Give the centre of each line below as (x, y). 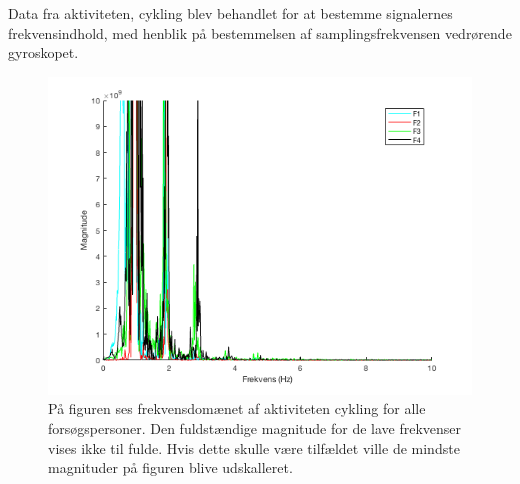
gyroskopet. (43, 52)
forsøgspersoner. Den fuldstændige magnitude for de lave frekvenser (255, 427)
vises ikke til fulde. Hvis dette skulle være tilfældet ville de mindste (254, 447)
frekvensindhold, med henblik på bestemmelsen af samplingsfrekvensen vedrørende (260, 32)
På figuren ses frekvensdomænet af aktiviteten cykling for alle (237, 408)
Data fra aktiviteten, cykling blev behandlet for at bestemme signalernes (230, 13)
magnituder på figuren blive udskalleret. (170, 467)
